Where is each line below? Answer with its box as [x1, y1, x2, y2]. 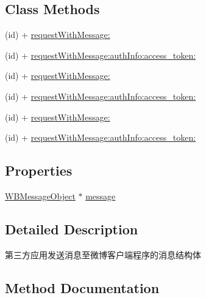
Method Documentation [5, 278, 160, 297]
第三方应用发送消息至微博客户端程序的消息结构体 [5, 248, 201, 261]
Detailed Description [5, 219, 138, 238]
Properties [5, 161, 73, 180]
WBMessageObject [5, 189, 76, 202]
